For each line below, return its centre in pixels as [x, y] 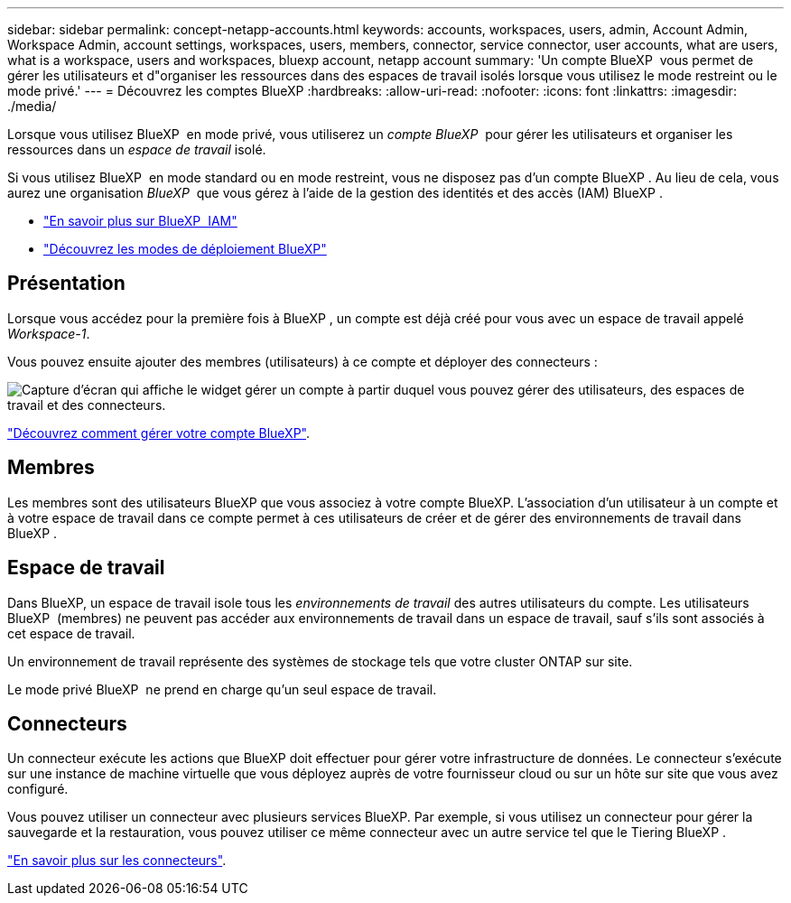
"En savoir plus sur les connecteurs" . [117, 861]
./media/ [32, 106]
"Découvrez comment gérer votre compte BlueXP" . [159, 433]
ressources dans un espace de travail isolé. [137, 149]
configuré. [38, 789]
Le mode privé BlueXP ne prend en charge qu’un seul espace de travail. [222, 689]
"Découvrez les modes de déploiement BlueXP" [185, 249]
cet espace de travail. [71, 633]
